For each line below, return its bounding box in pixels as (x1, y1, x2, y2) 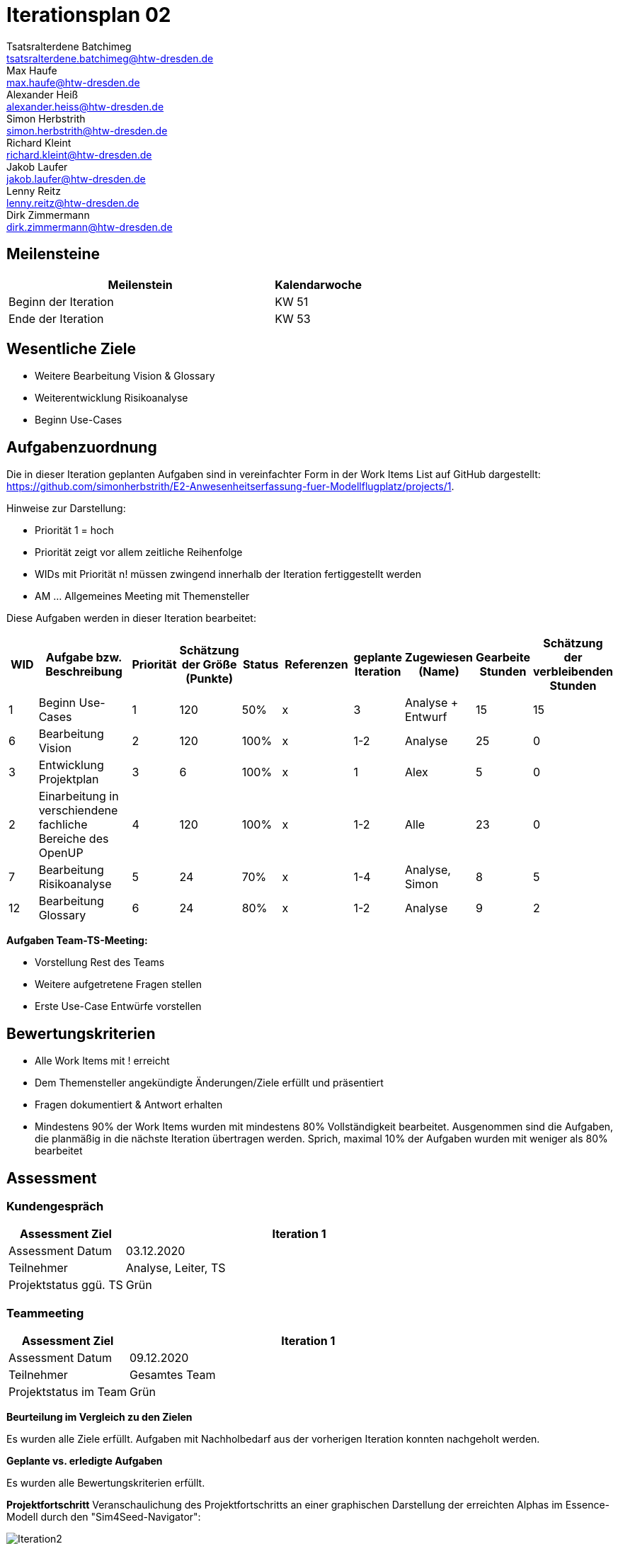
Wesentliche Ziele (6, 340, 136, 358)
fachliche (38, 817, 88, 832)
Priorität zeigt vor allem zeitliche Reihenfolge (35, 546, 243, 559)
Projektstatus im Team (8, 1385, 127, 1400)
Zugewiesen (405, 650, 473, 665)
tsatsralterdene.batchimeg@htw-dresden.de (6, 52, 214, 64)
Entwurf (405, 710, 447, 725)
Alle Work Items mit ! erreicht (35, 1055, 170, 1067)
